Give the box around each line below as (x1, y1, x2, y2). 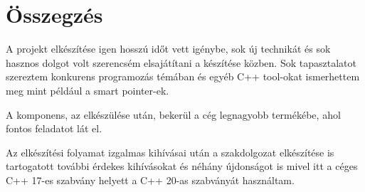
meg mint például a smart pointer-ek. (6, 82, 169, 97)
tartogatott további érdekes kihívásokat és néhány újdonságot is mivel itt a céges (6, 159, 358, 174)
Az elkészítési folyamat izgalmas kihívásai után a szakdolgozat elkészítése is (6, 144, 334, 159)
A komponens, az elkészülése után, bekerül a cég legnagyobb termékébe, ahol (6, 107, 341, 122)
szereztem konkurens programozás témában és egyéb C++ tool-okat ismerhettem (6, 69, 360, 84)
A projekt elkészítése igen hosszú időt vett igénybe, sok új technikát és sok (6, 41, 331, 56)
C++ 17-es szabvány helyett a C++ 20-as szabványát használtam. (6, 172, 295, 187)
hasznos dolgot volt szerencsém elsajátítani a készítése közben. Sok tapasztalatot (6, 55, 356, 70)
